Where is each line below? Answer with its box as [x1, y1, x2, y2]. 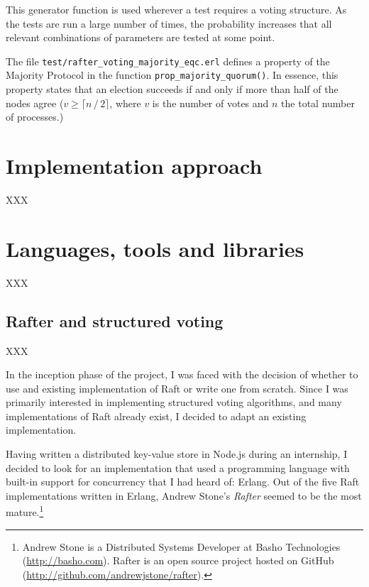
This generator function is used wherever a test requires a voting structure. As [6, 2, 347, 16]
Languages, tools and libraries [6, 234, 304, 263]
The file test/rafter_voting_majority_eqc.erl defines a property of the [6, 53, 330, 68]
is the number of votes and [152, 95, 269, 110]
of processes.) [6, 109, 64, 124]
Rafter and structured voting [6, 309, 224, 331]
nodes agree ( [6, 95, 64, 110]
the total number [281, 95, 355, 110]
